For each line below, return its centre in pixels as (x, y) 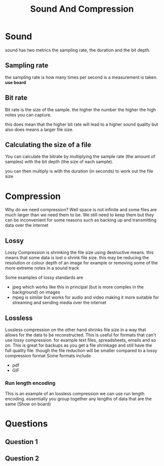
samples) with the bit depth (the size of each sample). (59, 162)
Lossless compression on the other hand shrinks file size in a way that (76, 330)
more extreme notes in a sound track (42, 268)
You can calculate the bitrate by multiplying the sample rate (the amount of (80, 156)
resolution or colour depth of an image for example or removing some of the (82, 263)
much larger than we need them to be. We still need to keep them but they (80, 215)
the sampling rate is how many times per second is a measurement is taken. (81, 77)
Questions (26, 424)
